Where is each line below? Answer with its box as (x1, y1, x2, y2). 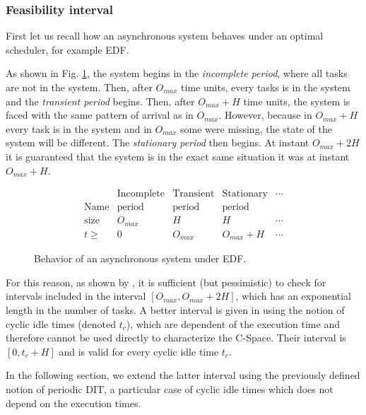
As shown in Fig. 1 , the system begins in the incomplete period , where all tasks (6, 66, 348, 81)
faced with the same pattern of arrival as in (6, 107, 194, 122)
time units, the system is (243, 93, 350, 108)
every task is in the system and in (6, 121, 152, 136)
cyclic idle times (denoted (6, 316, 117, 331)
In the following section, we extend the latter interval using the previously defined (6, 368, 360, 382)
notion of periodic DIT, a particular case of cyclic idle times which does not (6, 381, 333, 396)
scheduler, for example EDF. (6, 42, 129, 57)
